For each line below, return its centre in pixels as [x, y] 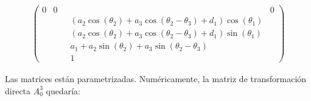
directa [18, 90]
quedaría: [63, 90]
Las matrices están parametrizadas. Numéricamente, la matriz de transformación [156, 79]
